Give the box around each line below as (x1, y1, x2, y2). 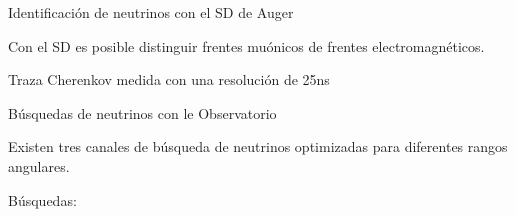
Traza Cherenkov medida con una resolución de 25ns (8, 69, 330, 90)
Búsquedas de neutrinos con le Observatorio (8, 102, 277, 123)
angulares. (8, 155, 70, 176)
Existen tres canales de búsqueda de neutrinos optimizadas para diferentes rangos (8, 136, 508, 157)
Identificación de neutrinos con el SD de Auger (8, 2, 294, 22)
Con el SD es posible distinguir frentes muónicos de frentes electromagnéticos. (8, 35, 485, 56)
